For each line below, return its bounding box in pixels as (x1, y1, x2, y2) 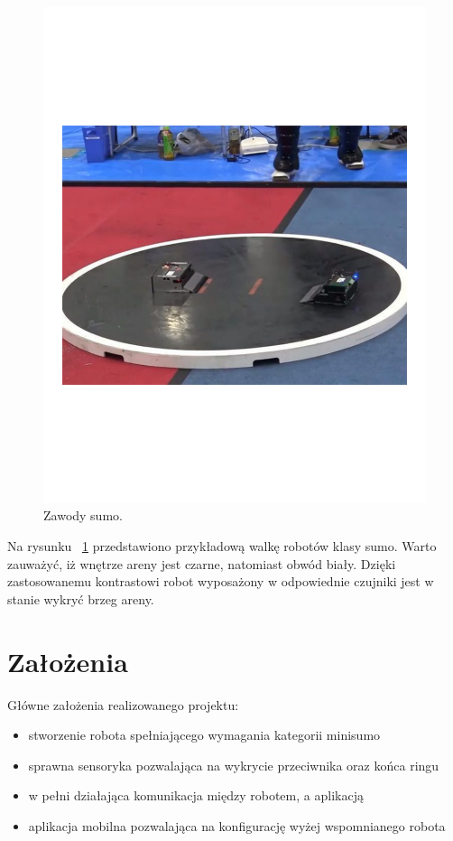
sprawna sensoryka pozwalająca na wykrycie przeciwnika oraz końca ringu (28, 755, 439, 774)
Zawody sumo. (43, 506, 123, 525)
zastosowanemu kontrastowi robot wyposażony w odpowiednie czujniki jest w (7, 572, 434, 591)
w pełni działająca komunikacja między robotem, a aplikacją (28, 786, 364, 805)
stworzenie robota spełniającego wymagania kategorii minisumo (28, 725, 381, 744)
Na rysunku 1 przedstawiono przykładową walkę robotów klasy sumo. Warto (7, 537, 437, 556)
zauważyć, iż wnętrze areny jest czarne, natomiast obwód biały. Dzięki (7, 554, 396, 573)
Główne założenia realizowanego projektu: (7, 695, 239, 714)
